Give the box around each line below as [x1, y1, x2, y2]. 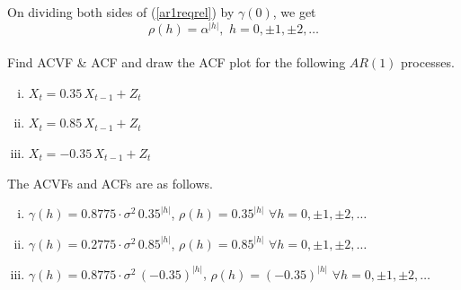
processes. [401, 53, 455, 72]
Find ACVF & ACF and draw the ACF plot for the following [7, 53, 346, 72]
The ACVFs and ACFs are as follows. [7, 173, 213, 192]
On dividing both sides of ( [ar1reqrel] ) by [7, 3, 235, 21]
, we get [272, 3, 316, 21]
